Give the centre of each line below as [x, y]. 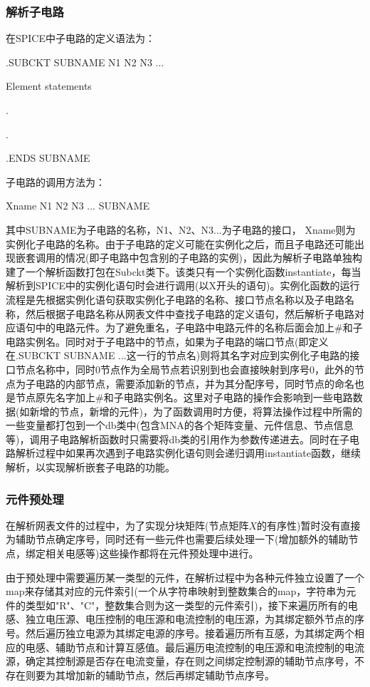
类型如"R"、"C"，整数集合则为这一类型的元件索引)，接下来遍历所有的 [186, 605]
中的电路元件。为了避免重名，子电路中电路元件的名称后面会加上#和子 [199, 327]
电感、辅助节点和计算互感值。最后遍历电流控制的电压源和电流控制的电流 [195, 647]
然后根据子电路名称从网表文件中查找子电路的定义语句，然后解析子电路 [190, 313]
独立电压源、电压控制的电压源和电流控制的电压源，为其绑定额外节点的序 [195, 619]
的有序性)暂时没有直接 [309, 525]
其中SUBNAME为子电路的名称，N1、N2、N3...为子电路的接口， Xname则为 [181, 229]
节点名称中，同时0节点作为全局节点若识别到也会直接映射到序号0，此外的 [185, 369]
